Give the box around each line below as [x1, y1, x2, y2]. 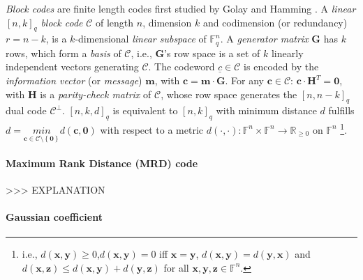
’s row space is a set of [164, 45, 260, 60]
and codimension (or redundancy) [202, 15, 348, 29]
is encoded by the [244, 59, 319, 74]
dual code [6, 103, 47, 118]
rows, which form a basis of [6, 45, 121, 60]
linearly [271, 45, 304, 60]
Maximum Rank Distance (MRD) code [6, 155, 198, 170]
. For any [225, 73, 264, 88]
